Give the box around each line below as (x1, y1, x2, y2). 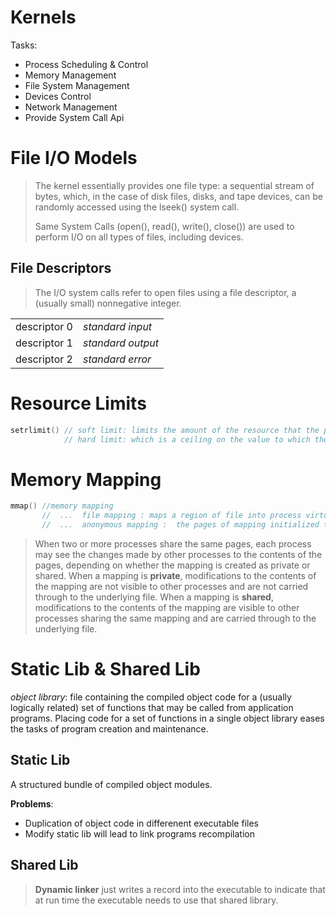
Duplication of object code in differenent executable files (24, 817, 259, 829)
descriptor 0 (15, 319, 73, 333)
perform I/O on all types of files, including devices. (34, 231, 244, 243)
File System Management (24, 79, 130, 91)
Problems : (10, 797, 54, 810)
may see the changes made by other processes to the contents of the (34, 548, 323, 560)
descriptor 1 (15, 336, 73, 350)
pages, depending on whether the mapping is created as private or (34, 559, 311, 571)
